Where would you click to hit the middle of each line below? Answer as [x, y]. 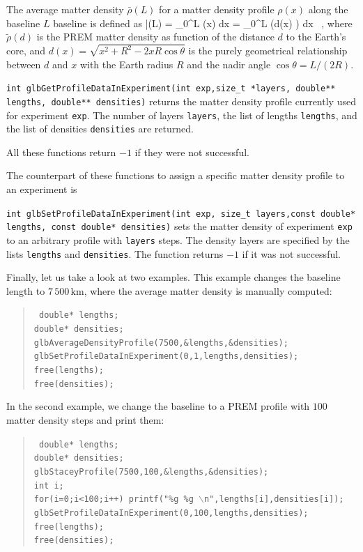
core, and [26, 51]
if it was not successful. [291, 253]
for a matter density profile [217, 9]
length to [26, 290]
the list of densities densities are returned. [100, 129]
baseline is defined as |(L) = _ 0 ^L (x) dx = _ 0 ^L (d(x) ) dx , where [203, 23]
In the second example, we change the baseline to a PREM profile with [158, 406]
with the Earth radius [126, 64]
